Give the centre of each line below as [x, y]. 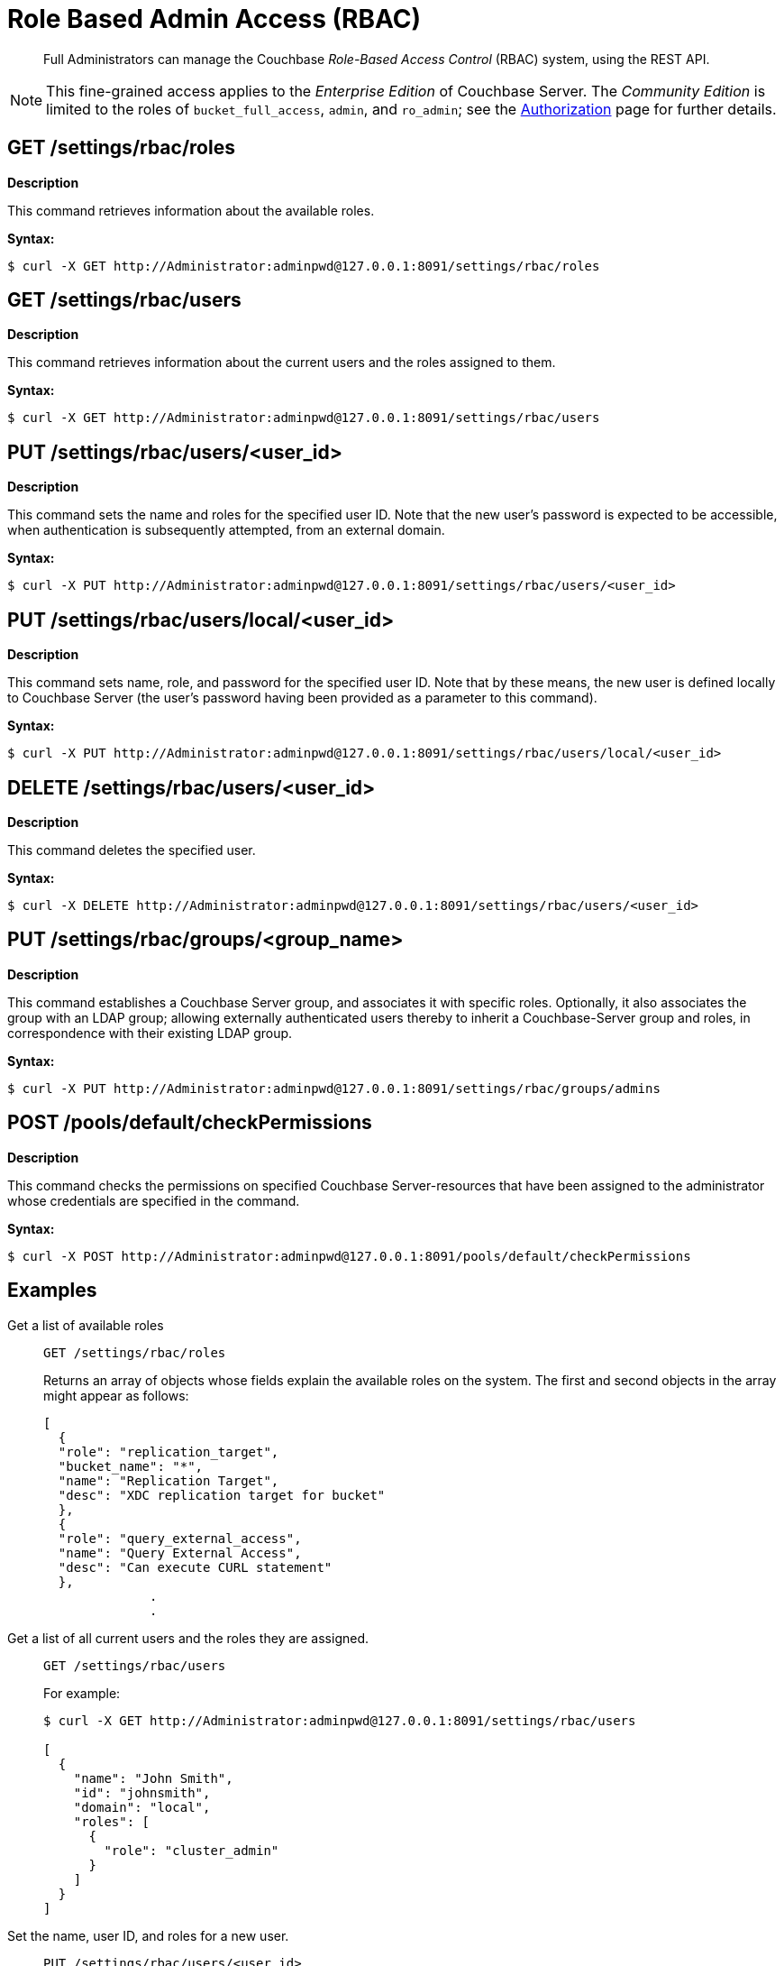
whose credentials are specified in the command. [154, 1200]
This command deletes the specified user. [132, 850]
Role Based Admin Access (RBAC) [214, 19]
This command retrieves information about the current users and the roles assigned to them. [282, 363]
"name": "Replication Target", [169, 1480]
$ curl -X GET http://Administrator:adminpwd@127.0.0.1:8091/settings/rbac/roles [304, 266]
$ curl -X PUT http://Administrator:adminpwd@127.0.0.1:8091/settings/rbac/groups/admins [334, 1088]
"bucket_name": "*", [131, 1466]
